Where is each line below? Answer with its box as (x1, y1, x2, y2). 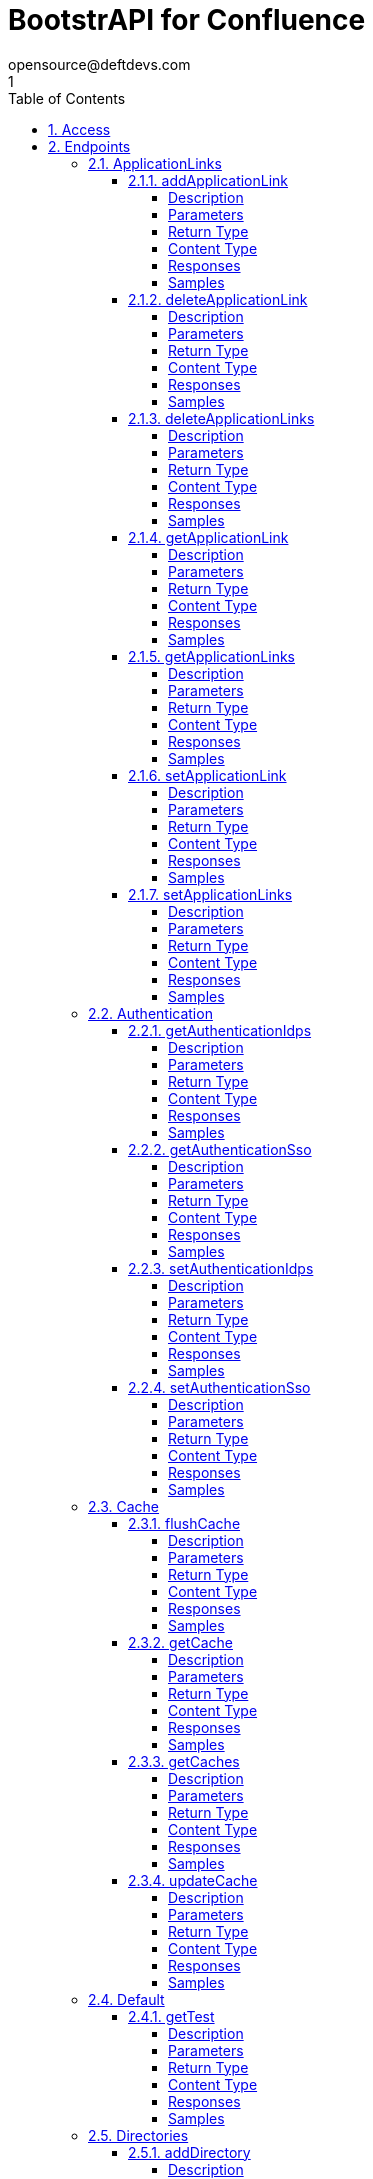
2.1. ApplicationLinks (88, 154, 222, 172)
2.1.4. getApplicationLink (128, 528, 289, 546)
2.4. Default (88, 1990, 165, 2008)
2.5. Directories (88, 2126, 189, 2144)
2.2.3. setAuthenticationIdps (128, 1259, 314, 1277)
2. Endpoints (48, 137, 131, 155)
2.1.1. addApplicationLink (128, 171, 289, 189)
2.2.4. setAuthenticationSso (128, 1378, 311, 1396)
